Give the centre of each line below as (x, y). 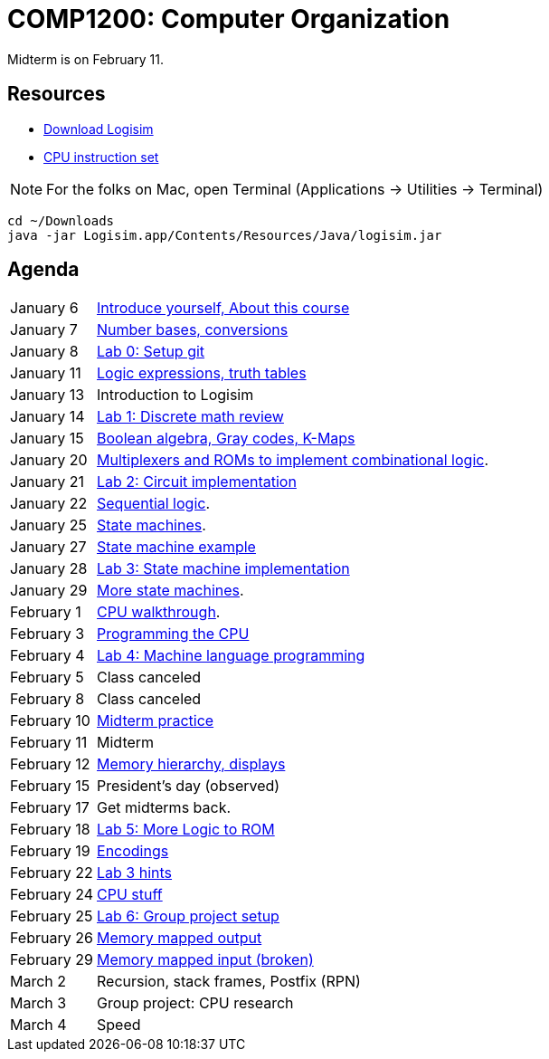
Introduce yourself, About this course (223, 308)
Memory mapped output (180, 938)
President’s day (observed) (189, 786)
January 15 (47, 439)
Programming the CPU (173, 634)
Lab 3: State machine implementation (223, 569)
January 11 (46, 373)
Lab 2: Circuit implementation (197, 482)
